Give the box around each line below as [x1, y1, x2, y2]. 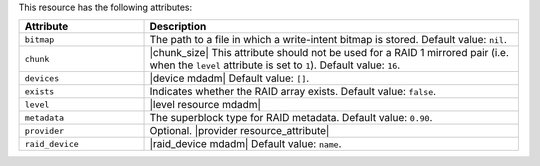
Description [149, 20, 207, 34]
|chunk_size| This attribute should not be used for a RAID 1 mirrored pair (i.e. [149, 46, 510, 60]
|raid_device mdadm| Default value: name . [149, 137, 342, 151]
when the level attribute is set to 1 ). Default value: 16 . [149, 58, 401, 72]
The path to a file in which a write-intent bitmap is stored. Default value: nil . [149, 33, 507, 47]
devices [24, 73, 60, 84]
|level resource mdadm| [149, 98, 262, 112]
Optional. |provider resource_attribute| [149, 124, 330, 138]
